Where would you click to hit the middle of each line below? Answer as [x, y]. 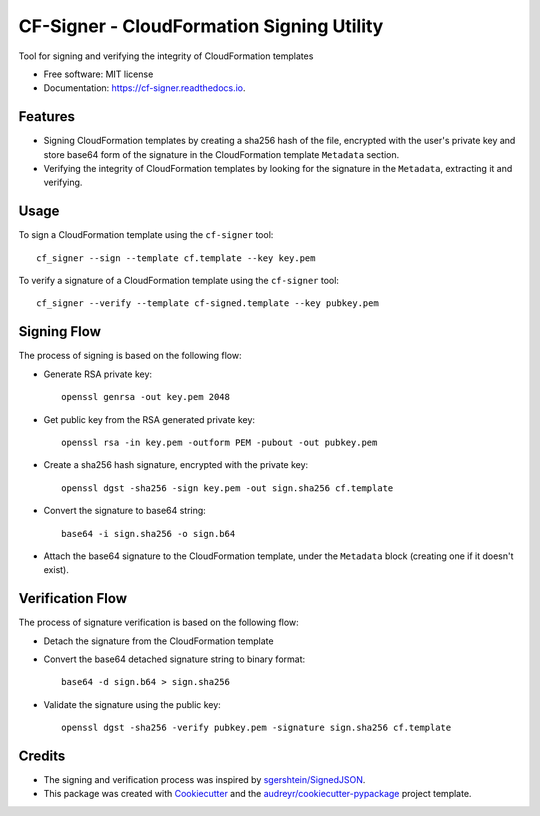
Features [46, 116]
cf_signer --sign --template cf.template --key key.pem [176, 258]
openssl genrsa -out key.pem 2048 [145, 397]
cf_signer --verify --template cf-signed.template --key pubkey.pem [207, 303]
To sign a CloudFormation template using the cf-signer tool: [146, 235]
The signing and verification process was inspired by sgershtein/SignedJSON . [204, 780]
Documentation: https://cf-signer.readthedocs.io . [144, 88]
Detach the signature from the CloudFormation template [158, 641]
